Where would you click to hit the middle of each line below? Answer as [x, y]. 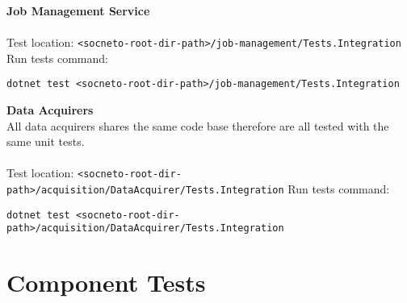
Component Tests [106, 282]
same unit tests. [46, 141]
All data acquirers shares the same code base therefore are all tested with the [198, 125]
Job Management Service [78, 10]
